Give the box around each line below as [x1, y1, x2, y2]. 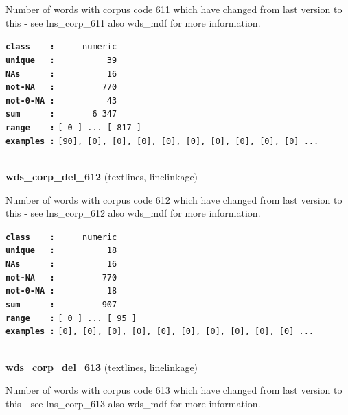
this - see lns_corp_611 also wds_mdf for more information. [5, 15, 261, 29]
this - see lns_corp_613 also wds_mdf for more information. [5, 396, 261, 410]
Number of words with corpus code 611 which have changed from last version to [5, 2, 343, 16]
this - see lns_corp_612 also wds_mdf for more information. [5, 206, 261, 220]
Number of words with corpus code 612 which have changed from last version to [5, 192, 343, 206]
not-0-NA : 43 [5, 95, 117, 106]
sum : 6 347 [5, 109, 117, 119]
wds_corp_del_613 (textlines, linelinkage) [5, 359, 198, 374]
